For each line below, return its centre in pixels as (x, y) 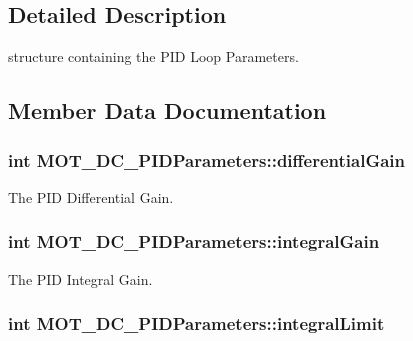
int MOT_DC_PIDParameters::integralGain (194, 241)
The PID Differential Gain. (91, 196)
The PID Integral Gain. (80, 278)
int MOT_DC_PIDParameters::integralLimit (196, 323)
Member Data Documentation (167, 110)
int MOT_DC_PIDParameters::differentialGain (206, 159)
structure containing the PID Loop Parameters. (153, 56)
